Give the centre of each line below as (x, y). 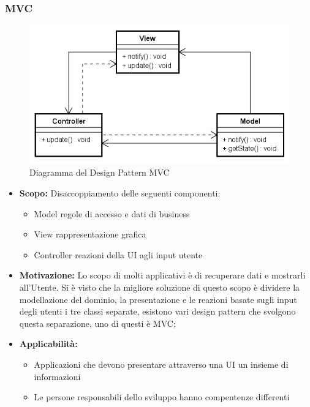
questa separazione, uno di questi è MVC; (97, 323)
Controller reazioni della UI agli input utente (118, 254)
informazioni (57, 376)
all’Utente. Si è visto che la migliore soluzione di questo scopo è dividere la (160, 287)
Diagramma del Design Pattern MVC (100, 172)
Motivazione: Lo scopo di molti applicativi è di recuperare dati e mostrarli (162, 275)
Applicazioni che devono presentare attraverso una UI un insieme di (161, 364)
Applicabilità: (48, 344)
